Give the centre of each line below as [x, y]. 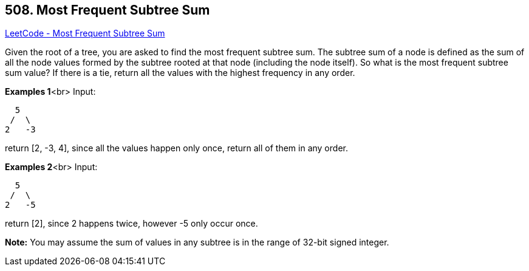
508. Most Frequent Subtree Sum [108, 10]
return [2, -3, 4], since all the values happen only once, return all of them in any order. [176, 148]
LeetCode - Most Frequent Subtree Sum [85, 33]
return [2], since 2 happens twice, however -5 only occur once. [131, 224]
